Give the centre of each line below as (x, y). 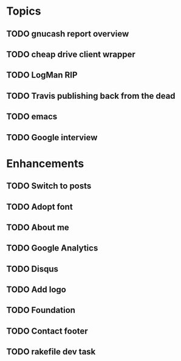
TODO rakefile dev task (51, 352)
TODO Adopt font (39, 206)
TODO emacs (32, 117)
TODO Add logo (36, 290)
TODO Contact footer (47, 331)
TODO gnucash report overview (68, 34)
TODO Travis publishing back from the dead (91, 96)
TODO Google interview (52, 138)
